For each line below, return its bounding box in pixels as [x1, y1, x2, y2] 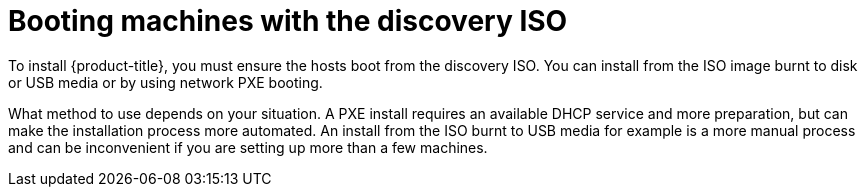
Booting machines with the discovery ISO [8, 4, 568, 38]
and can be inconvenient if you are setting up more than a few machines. [8, 138, 488, 156]
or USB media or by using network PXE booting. [8, 73, 323, 91]
